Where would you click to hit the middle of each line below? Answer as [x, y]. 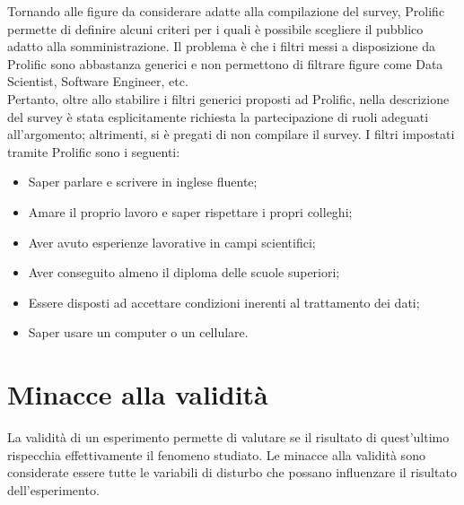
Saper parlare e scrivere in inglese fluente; [143, 182]
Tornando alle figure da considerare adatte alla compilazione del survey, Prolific [226, 11]
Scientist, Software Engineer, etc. [98, 81]
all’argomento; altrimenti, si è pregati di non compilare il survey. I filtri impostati [231, 134]
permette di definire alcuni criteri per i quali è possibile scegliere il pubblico [215, 28]
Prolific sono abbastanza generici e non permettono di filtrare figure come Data [225, 63]
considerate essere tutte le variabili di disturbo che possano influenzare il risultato [232, 472]
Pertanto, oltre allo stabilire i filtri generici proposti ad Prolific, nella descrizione [228, 98]
